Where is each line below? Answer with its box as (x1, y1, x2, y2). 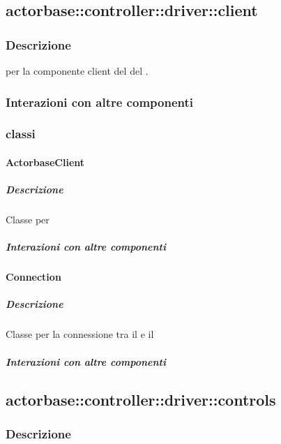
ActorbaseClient (6, 154, 85, 169)
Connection (6, 269, 61, 284)
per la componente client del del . (6, 64, 149, 77)
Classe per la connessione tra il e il (6, 327, 154, 341)
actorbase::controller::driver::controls (6, 388, 276, 410)
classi (6, 125, 36, 142)
